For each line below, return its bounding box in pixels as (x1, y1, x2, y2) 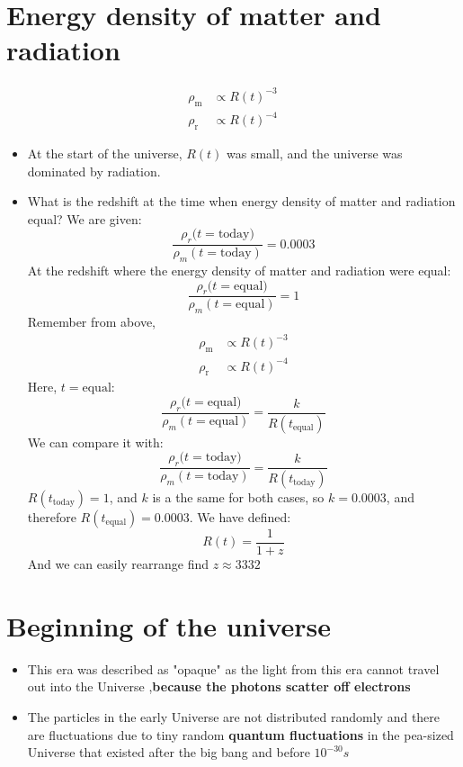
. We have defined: (189, 507, 291, 526)
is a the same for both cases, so (152, 487, 325, 506)
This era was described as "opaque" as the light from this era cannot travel (27, 659, 440, 678)
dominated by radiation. (27, 161, 161, 180)
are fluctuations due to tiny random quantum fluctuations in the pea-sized (27, 725, 454, 744)
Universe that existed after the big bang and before (27, 743, 310, 762)
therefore (27, 507, 76, 526)
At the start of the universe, (27, 143, 183, 162)
